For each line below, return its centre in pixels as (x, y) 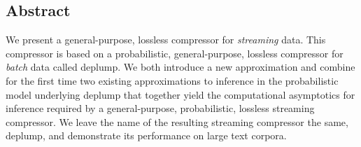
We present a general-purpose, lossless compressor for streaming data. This (166, 40)
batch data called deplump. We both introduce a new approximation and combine (180, 67)
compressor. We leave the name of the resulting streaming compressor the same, (177, 121)
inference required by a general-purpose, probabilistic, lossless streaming (160, 108)
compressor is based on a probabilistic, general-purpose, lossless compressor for (175, 53)
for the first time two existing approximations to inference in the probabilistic (172, 80)
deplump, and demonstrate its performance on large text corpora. (146, 135)
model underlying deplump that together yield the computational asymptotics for (180, 94)
